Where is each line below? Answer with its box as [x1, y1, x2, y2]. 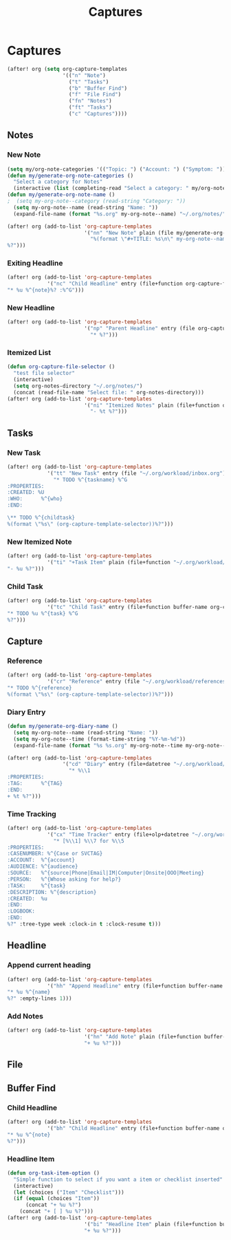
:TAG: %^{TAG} [7, 780, 63, 787]
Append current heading [7, 961, 91, 970]
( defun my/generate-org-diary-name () [7, 723, 118, 730]
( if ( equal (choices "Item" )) [13, 1195, 100, 1202]
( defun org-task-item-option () [7, 1169, 100, 1177]
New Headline [7, 303, 55, 312]
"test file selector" [13, 370, 76, 377]
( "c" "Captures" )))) [68, 111, 128, 118]
